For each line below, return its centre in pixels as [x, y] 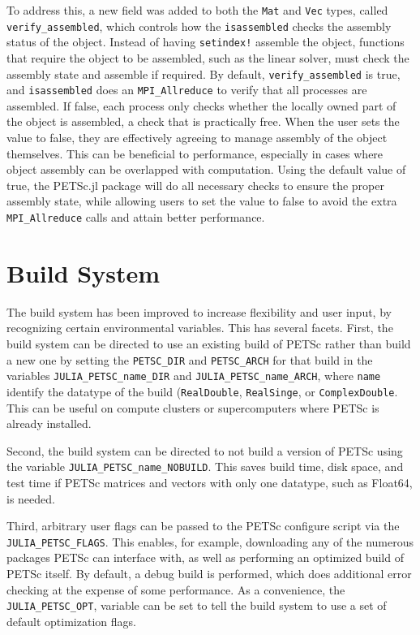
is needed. [31, 498]
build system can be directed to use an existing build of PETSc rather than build [209, 343]
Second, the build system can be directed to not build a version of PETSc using [205, 450]
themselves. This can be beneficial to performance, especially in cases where [195, 153]
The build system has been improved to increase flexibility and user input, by [199, 311]
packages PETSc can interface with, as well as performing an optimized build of [205, 557]
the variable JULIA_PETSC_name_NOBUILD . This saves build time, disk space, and [205, 467]
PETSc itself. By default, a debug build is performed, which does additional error [209, 574]
